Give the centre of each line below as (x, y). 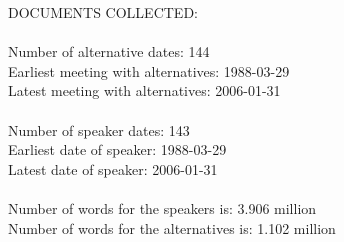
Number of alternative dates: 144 (109, 51)
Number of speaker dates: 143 (99, 129)
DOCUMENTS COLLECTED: (103, 12)
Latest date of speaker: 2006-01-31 (113, 168)
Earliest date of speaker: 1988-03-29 (117, 149)
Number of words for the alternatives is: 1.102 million (172, 227)
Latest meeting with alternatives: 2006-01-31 (144, 90)
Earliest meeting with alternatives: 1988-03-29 (149, 70)
